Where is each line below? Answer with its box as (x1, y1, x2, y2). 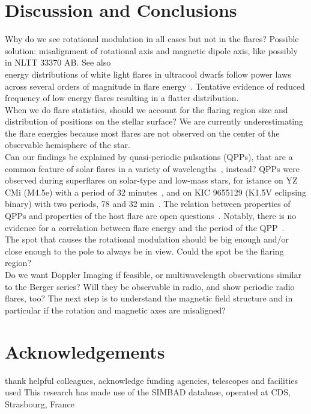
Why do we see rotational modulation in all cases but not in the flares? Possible (5, 32, 299, 45)
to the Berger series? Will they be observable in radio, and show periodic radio (5, 280, 295, 292)
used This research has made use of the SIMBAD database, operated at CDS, (5, 386, 291, 398)
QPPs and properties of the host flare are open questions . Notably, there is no (5, 209, 297, 222)
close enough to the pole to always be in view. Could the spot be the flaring (5, 244, 284, 257)
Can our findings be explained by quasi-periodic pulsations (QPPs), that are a (5, 150, 293, 163)
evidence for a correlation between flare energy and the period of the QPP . (5, 221, 285, 233)
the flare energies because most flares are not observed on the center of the (5, 126, 280, 139)
